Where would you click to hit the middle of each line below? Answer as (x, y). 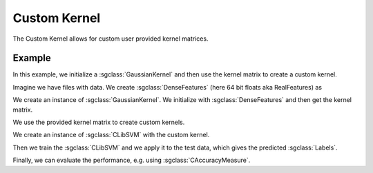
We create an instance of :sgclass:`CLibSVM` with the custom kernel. (111, 135)
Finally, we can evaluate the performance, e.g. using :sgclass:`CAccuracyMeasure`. (132, 160)
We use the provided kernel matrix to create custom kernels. (99, 122)
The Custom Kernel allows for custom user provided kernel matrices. (111, 39)
